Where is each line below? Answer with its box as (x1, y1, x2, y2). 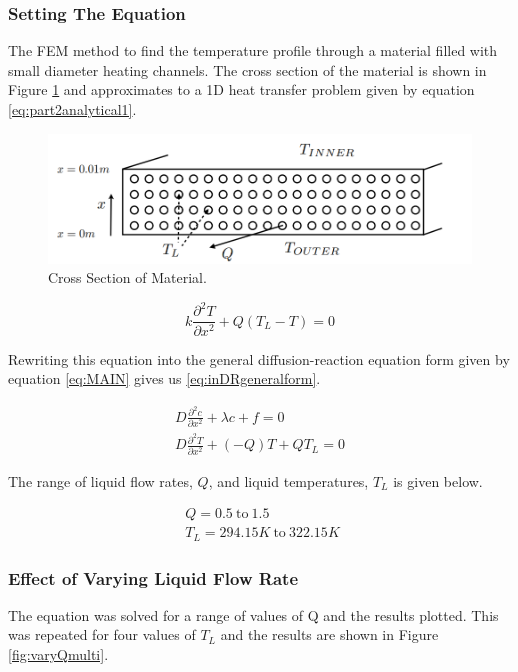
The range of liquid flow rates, (8, 470, 193, 491)
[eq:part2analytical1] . (8, 99, 137, 119)
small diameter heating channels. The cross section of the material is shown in (8, 59, 487, 80)
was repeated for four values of (8, 624, 196, 645)
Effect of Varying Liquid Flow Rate (8, 565, 299, 590)
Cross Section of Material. (48, 267, 207, 288)
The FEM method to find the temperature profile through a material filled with (8, 40, 498, 61)
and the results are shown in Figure (220, 624, 439, 645)
